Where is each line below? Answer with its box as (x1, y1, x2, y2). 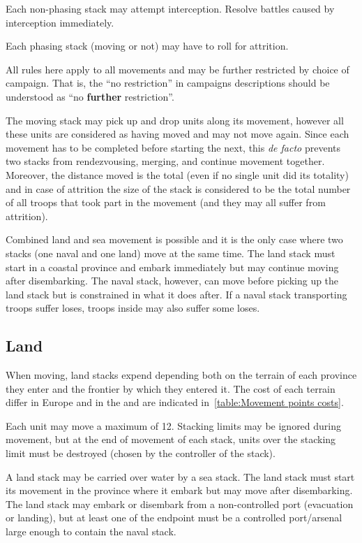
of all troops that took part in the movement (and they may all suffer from (6, 195, 326, 210)
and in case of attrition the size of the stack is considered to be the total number (6, 181, 351, 196)
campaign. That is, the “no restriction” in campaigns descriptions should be (6, 75, 330, 90)
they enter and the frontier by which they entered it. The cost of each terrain (6, 381, 335, 396)
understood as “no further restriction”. (6, 89, 174, 103)
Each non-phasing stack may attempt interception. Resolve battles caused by (6, 1, 335, 15)
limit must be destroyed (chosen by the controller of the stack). (6, 446, 276, 461)
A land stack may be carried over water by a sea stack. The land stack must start (6, 469, 355, 484)
